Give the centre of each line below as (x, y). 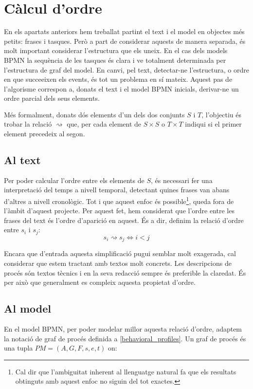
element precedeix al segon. (45, 134)
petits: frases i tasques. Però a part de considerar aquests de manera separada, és (125, 41)
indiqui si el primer (213, 124)
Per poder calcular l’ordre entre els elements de (74, 180)
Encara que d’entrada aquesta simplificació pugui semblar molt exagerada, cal (120, 253)
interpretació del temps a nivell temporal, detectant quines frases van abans (117, 190)
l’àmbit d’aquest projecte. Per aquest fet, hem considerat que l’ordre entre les (119, 211)
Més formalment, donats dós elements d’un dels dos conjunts (94, 114)
